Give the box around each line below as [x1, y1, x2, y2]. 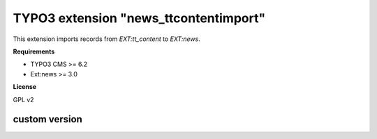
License [13, 83, 37, 91]
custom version [13, 113, 83, 125]
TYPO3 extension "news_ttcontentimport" [13, 10, 266, 26]
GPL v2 [13, 95, 34, 104]
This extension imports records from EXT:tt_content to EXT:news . [13, 35, 200, 43]
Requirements [13, 47, 55, 56]
